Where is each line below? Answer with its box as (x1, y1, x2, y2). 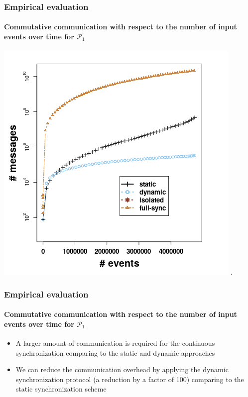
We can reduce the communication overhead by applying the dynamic (15, 364, 229, 375)
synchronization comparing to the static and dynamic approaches (15, 347, 215, 358)
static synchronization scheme (15, 384, 107, 394)
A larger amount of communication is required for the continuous (15, 338, 215, 348)
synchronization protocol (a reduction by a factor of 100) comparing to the (15, 374, 244, 384)
